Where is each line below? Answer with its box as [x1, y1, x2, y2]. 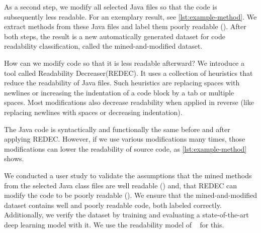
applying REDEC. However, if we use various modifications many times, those [4, 134, 245, 144]
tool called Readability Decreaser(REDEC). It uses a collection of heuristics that [4, 67, 253, 78]
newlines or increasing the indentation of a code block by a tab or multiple [4, 87, 234, 97]
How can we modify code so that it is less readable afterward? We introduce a [4, 57, 244, 68]
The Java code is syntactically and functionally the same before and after [4, 124, 230, 134]
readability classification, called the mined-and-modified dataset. [4, 41, 203, 51]
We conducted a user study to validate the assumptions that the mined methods [4, 170, 252, 180]
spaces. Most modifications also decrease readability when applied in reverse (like [4, 97, 254, 107]
